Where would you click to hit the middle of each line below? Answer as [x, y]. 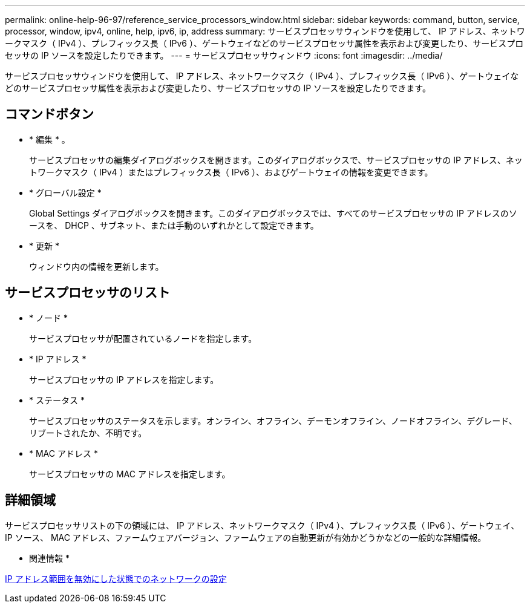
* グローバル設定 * [65, 192]
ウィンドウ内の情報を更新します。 [97, 266]
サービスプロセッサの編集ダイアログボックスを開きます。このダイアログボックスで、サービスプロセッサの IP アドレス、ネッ [276, 160]
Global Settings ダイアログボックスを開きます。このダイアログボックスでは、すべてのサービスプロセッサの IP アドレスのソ [273, 213]
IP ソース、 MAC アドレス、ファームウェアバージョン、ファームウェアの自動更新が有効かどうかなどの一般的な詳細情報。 [246, 537]
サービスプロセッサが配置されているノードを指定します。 [143, 338]
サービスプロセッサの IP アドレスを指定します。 [124, 379]
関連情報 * [49, 558]
